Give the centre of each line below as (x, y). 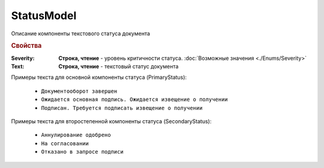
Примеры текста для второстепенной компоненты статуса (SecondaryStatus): (111, 121)
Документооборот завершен (79, 91)
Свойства (26, 46)
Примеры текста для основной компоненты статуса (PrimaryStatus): (99, 77)
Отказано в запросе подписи (82, 152)
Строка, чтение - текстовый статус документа (118, 66)
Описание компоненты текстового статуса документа (80, 33)
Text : (18, 66)
